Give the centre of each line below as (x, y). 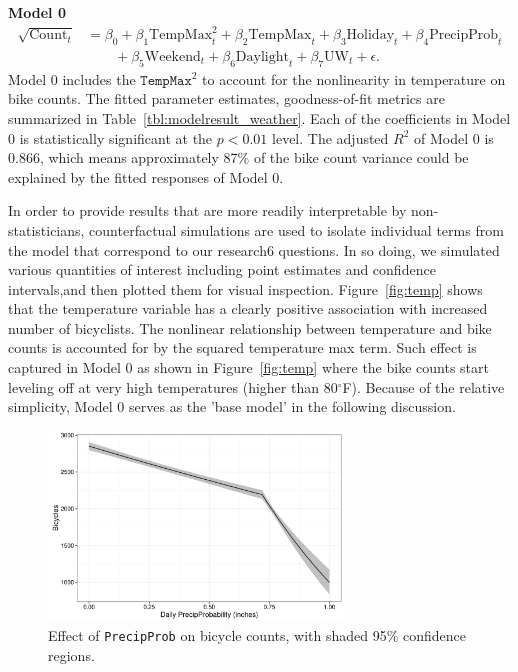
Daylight (262, 56)
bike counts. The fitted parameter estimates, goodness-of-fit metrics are (226, 98)
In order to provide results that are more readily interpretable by (207, 210)
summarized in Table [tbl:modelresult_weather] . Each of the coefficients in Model (259, 117)
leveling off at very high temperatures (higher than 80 (173, 386)
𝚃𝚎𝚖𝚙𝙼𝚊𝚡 (166, 80)
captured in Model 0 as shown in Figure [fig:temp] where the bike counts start (248, 367)
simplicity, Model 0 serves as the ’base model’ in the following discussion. (232, 406)
